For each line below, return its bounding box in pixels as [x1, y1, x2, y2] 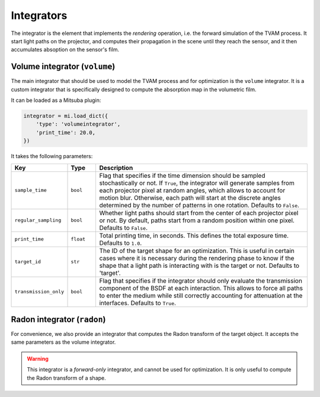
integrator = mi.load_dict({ [23, 113, 108, 119]
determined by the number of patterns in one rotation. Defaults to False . [99, 201, 299, 209]
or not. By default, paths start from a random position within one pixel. [99, 216, 295, 225]
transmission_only [14, 289, 65, 295]
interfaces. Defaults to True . [99, 299, 177, 307]
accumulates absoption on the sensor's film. [11, 46, 120, 53]
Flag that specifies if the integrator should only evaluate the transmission [99, 276, 302, 284]
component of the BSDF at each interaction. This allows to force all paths [99, 284, 303, 292]
